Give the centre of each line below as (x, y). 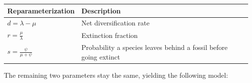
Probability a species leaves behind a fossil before (154, 47)
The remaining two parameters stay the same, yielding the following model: (116, 75)
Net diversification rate (115, 23)
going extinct (101, 56)
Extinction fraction (110, 35)
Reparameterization (41, 10)
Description (101, 10)
